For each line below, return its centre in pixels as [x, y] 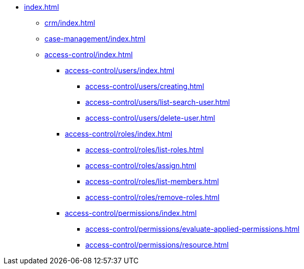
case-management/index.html [95, 39]
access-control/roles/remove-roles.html [153, 197]
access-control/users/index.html [120, 70]
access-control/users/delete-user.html [150, 118]
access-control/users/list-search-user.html [158, 102]
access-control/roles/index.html [119, 134]
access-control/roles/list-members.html [152, 181]
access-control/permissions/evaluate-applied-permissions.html [193, 229]
